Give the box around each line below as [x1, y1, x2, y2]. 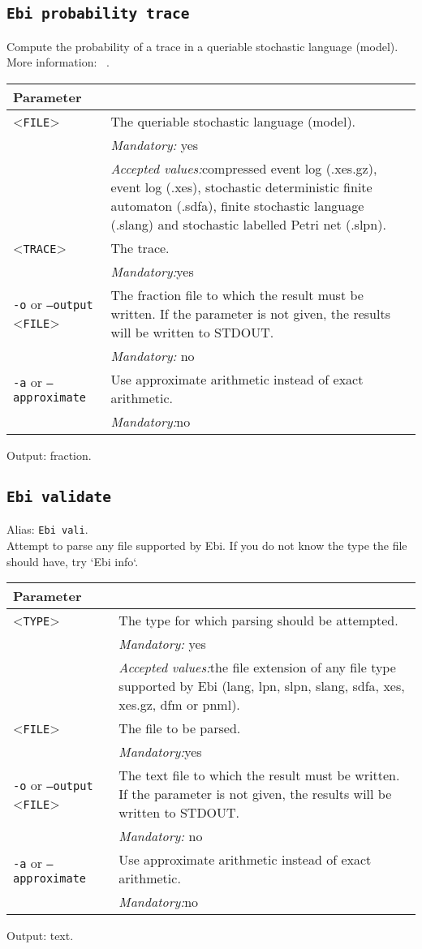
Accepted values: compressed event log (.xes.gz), [110, 158, 377, 178]
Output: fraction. [6, 446, 92, 463]
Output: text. [6, 927, 74, 944]
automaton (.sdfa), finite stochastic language [110, 195, 364, 215]
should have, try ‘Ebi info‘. [6, 552, 139, 569]
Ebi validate [6, 487, 111, 505]
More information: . [6, 54, 110, 71]
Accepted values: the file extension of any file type [118, 658, 396, 677]
